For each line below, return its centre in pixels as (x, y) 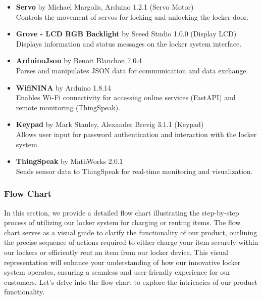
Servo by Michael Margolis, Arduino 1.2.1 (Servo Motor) (105, 7)
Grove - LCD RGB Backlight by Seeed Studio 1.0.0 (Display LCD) (126, 34)
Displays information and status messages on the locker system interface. (129, 43)
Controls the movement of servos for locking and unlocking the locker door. (132, 16)
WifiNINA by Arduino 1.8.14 (64, 87)
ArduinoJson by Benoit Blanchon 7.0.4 (79, 60)
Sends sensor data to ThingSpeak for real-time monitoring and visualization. (134, 171)
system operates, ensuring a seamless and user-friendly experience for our (117, 272)
